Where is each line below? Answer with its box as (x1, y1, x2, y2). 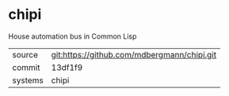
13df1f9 (51, 61, 83, 72)
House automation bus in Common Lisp (8, 31, 137, 41)
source (12, 49, 38, 60)
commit (12, 61, 40, 72)
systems (12, 75, 44, 86)
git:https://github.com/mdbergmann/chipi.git (51, 49, 216, 60)
